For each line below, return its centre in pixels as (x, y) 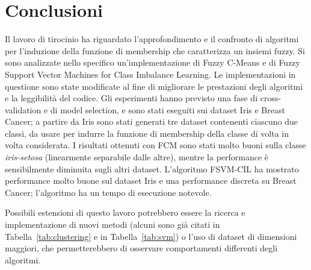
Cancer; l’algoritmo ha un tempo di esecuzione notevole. (108, 192)
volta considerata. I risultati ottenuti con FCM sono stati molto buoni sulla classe (155, 145)
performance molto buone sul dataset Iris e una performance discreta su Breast (151, 181)
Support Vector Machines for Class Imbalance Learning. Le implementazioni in (150, 74)
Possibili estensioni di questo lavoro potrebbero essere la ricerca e (125, 212)
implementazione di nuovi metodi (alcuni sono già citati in (112, 224)
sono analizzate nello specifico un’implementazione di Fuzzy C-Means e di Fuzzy (152, 62)
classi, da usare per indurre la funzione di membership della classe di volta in (147, 133)
